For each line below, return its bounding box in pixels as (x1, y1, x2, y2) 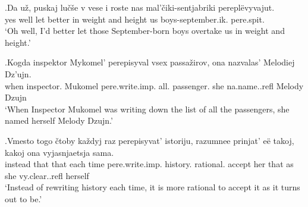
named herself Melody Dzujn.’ (5, 114, 113, 127)
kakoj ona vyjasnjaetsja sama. (5, 146, 114, 158)
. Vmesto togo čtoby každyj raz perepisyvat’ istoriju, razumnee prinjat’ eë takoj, (5, 134, 294, 146)
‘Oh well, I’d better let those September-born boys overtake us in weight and (5, 24, 285, 37)
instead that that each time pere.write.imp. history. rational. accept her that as (5, 158, 294, 170)
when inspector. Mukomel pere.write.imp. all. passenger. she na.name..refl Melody (5, 79, 304, 92)
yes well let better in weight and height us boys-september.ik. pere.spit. (5, 12, 265, 25)
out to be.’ (5, 192, 42, 205)
